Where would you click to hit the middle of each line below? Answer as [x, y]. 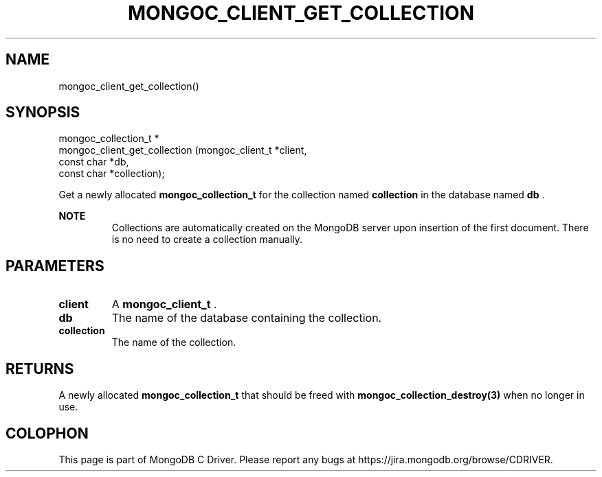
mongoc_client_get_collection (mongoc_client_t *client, [183, 150]
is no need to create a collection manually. [207, 240]
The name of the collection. [174, 342]
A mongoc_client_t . [164, 304]
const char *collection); [112, 174]
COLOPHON [47, 433]
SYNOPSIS [43, 113]
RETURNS [40, 369]
